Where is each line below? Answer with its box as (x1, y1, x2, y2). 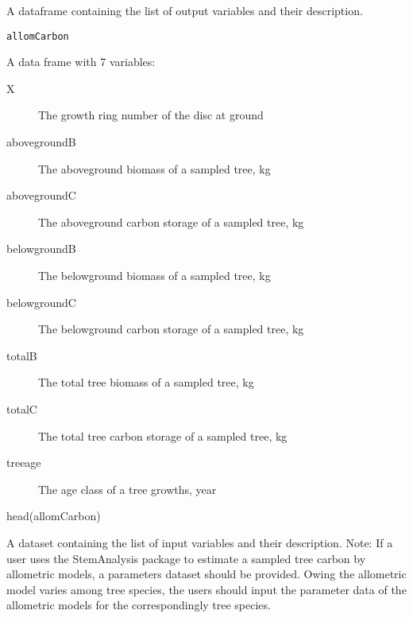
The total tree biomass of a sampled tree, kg (38, 374, 254, 391)
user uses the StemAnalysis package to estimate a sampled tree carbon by (6, 550, 366, 566)
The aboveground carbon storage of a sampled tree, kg (38, 213, 304, 230)
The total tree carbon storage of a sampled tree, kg (38, 427, 288, 444)
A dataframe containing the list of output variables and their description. (6, 2, 363, 18)
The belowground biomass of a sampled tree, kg (38, 267, 271, 283)
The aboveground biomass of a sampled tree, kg (38, 160, 271, 177)
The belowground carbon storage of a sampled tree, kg (38, 321, 304, 337)
